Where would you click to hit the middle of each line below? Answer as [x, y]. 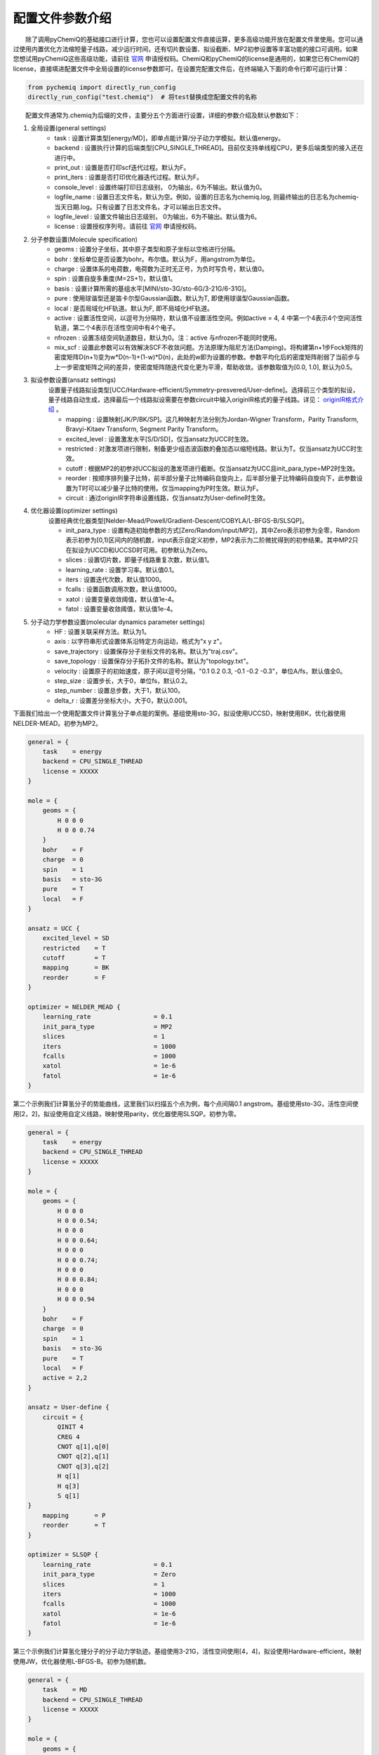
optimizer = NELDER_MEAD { [74, 1007]
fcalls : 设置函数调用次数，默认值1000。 [123, 589]
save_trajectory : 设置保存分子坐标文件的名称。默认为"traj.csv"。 [148, 651]
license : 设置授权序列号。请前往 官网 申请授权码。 [127, 226]
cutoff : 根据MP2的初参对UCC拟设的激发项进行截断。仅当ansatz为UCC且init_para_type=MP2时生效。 [212, 468]
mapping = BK [76, 968]
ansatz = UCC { [54, 928]
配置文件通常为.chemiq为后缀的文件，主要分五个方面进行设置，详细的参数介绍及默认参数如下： [163, 115]
